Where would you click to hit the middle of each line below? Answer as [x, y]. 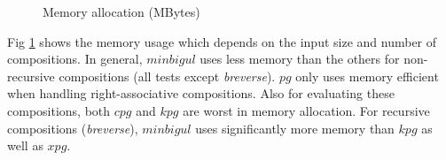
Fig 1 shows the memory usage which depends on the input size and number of [222, 41]
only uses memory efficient [367, 76]
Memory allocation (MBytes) [121, 11]
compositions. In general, [75, 59]
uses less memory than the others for [300, 59]
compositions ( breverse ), [73, 128]
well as [25, 145]
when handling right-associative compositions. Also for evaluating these [201, 93]
